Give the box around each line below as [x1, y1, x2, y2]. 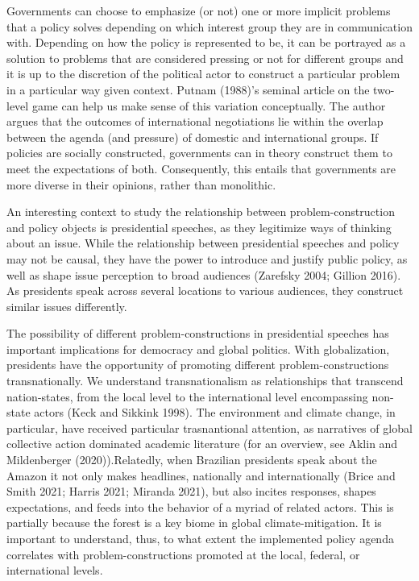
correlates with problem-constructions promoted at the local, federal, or [6, 546, 360, 562]
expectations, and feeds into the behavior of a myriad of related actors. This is [6, 498, 394, 515]
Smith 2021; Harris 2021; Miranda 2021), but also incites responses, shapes [6, 483, 376, 500]
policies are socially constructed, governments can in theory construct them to [6, 144, 392, 161]
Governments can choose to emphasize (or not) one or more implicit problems [6, 2, 391, 19]
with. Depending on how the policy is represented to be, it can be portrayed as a [6, 34, 406, 51]
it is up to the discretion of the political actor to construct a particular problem [6, 65, 400, 82]
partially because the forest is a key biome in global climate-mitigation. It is [6, 514, 382, 531]
